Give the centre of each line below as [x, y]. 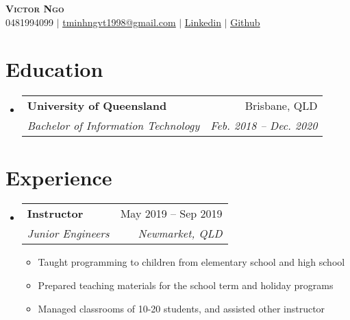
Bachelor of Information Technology [113, 126]
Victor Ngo [35, 8]
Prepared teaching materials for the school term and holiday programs [186, 285]
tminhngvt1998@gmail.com [119, 22]
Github [245, 22]
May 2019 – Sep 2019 [171, 214]
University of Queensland [97, 106]
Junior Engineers [68, 233]
